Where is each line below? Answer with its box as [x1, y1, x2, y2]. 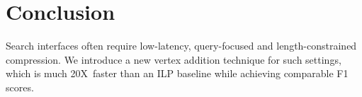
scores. [6, 79, 34, 94]
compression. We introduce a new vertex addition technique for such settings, [6, 52, 341, 67]
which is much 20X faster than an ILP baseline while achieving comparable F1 [6, 66, 349, 81]
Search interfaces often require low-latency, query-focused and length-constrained [6, 38, 357, 53]
